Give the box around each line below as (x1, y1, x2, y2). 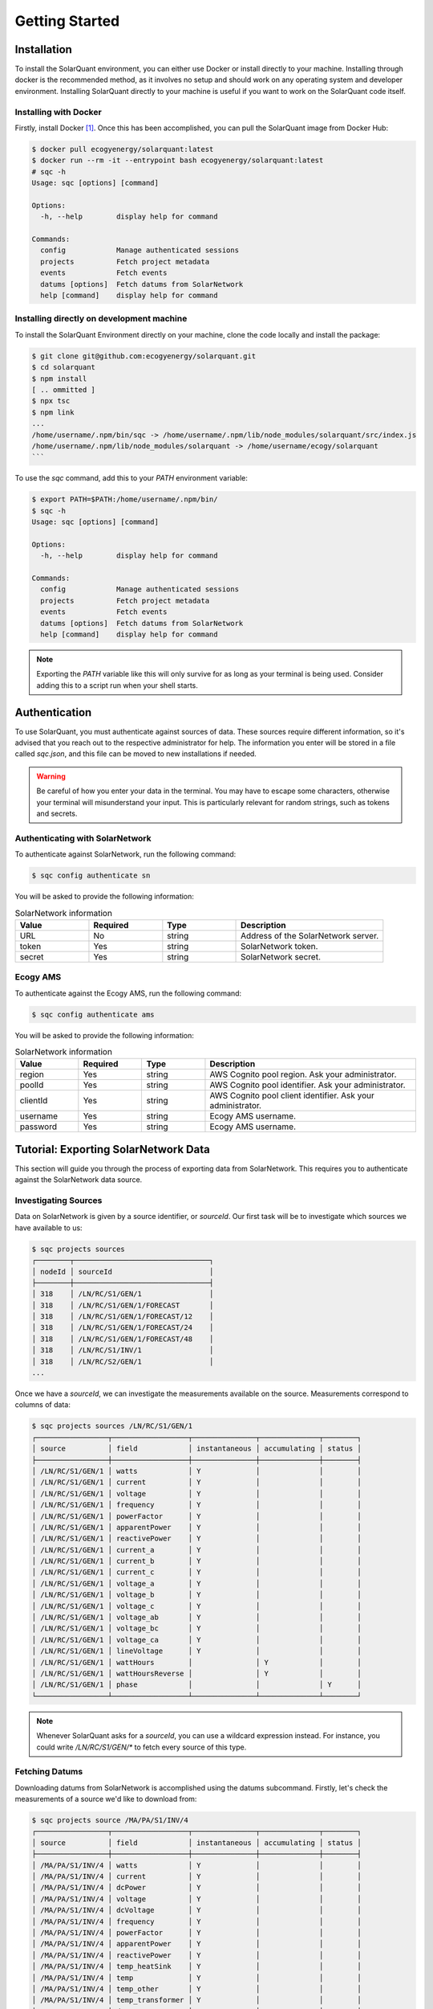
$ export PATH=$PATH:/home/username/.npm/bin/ (31, 495, 218, 504)
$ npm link (31, 407, 75, 417)
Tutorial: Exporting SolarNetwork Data (14, 1142, 210, 1156)
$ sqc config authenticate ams (31, 1009, 156, 1019)
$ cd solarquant (31, 362, 96, 372)
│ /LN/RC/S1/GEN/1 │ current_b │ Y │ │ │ (31, 1557, 362, 1566)
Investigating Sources (14, 1194, 103, 1205)
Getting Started (14, 12, 120, 30)
